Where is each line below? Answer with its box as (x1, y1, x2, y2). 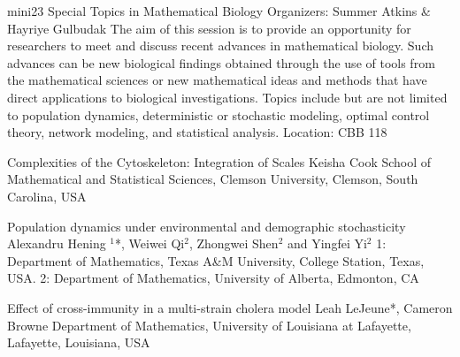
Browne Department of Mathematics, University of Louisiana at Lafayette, (7, 315, 411, 334)
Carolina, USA (7, 186, 87, 205)
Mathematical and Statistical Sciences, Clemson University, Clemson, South (7, 170, 418, 188)
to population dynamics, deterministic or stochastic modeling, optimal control (7, 105, 430, 124)
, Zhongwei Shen (188, 234, 279, 253)
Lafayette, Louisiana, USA (7, 333, 150, 352)
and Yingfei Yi (287, 234, 367, 253)
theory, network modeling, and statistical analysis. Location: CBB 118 (7, 123, 387, 141)
